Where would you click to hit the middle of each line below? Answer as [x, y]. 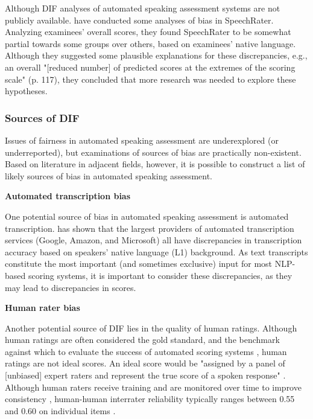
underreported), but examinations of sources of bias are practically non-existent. [153, 152]
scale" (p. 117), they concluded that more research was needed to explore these [150, 79]
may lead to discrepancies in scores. [71, 287]
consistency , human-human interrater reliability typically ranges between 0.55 [150, 399]
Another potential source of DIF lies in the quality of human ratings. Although [151, 328]
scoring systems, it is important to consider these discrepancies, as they [160, 275]
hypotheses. [26, 91]
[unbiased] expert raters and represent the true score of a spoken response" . [145, 375]
